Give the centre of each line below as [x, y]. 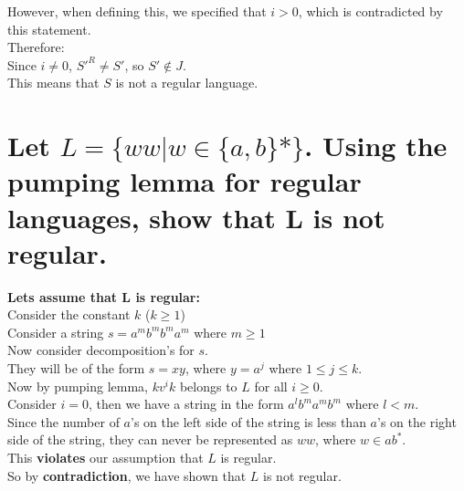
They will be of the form [76, 368]
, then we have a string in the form [186, 404]
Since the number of [63, 421]
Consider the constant [69, 314]
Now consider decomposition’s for [101, 350]
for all [271, 386]
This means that [53, 83]
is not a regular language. [187, 83]
